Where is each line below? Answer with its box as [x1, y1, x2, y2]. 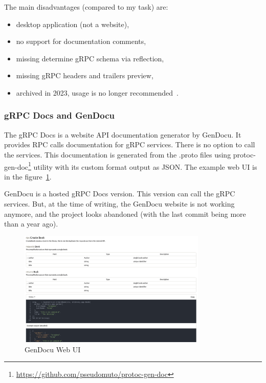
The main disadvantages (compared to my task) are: [4, 2, 168, 12]
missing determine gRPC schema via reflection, [16, 53, 164, 63]
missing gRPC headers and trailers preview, [16, 70, 153, 81]
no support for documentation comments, [16, 36, 146, 47]
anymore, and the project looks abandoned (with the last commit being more [4, 208, 246, 219]
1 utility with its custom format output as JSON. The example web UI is [28, 160, 257, 172]
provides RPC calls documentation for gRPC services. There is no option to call [4, 139, 255, 150]
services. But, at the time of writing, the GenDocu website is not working [4, 198, 235, 209]
